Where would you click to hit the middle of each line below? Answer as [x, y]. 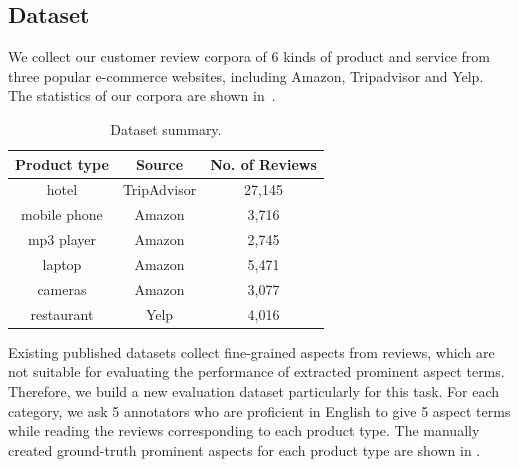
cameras [62, 288]
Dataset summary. [166, 128]
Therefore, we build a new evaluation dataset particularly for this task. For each [254, 390]
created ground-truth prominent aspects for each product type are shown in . [244, 449]
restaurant [62, 313]
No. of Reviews [263, 163]
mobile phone [62, 214]
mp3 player [61, 239]
